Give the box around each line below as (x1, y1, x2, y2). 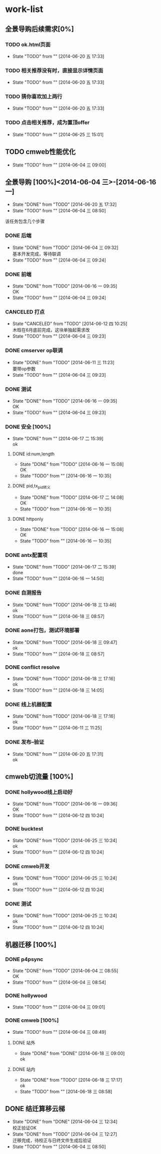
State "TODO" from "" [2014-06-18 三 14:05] (12, 687, 104, 693)
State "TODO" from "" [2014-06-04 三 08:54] (12, 979, 106, 985)
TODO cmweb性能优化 (5, 148, 76, 156)
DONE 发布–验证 (5, 739, 44, 746)
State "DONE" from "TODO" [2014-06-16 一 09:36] (12, 801, 117, 807)
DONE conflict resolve (5, 664, 60, 671)
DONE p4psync (5, 956, 43, 963)
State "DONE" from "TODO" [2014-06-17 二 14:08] (19, 494, 124, 500)
